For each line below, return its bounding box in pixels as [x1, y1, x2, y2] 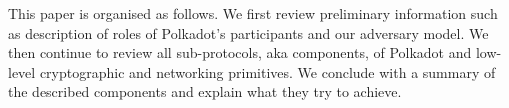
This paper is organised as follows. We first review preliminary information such [8, 3, 498, 23]
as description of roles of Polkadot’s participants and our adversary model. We [8, 22, 489, 43]
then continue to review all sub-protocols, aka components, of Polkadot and [8, 42, 472, 63]
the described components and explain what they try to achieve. [8, 81, 402, 102]
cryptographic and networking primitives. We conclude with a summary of [39, 61, 496, 82]
